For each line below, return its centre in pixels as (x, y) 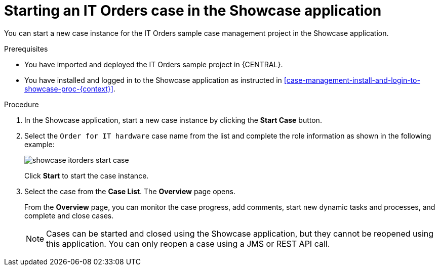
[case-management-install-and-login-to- (352, 80)
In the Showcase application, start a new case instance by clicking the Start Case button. (173, 120)
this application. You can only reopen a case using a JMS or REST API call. (188, 243)
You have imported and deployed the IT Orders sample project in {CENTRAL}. (154, 64)
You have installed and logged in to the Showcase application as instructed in (153, 80)
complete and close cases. (69, 215)
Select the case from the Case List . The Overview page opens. (130, 191)
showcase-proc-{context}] (69, 88)
